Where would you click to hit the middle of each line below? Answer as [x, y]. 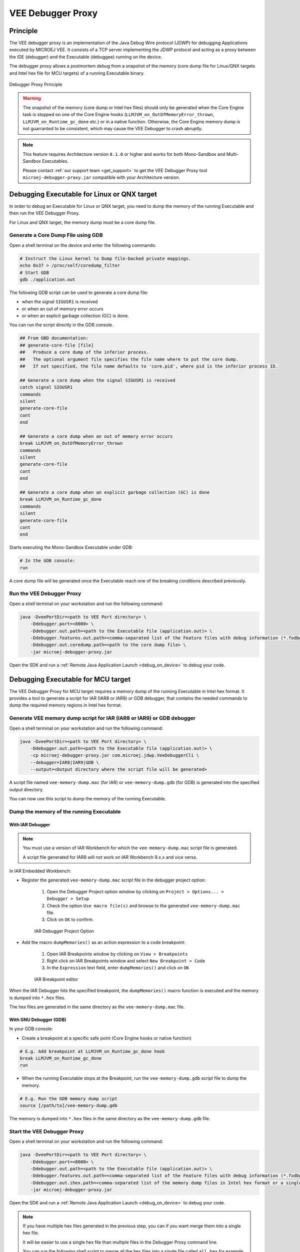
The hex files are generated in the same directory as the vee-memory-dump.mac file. [97, 1007]
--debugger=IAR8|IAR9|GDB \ [65, 762]
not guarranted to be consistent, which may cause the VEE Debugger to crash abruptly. [112, 128]
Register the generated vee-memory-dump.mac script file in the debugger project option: [114, 880]
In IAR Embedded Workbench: [40, 871]
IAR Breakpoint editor [56, 979]
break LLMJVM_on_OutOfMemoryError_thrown [71, 443]
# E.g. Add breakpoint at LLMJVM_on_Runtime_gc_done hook [92, 1051]
